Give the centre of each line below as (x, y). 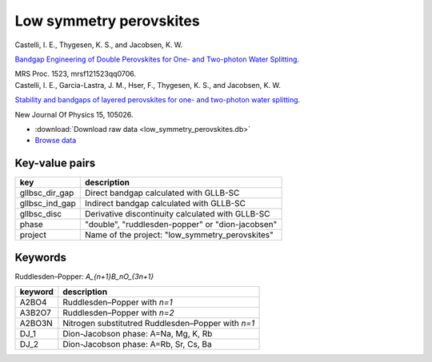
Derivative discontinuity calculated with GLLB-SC (178, 214)
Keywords (41, 257)
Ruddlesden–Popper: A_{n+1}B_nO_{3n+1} (84, 276)
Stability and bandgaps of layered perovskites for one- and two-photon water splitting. (158, 100)
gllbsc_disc (41, 214)
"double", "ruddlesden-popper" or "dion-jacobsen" (181, 225)
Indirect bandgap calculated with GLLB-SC (165, 204)
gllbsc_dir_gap (47, 193)
